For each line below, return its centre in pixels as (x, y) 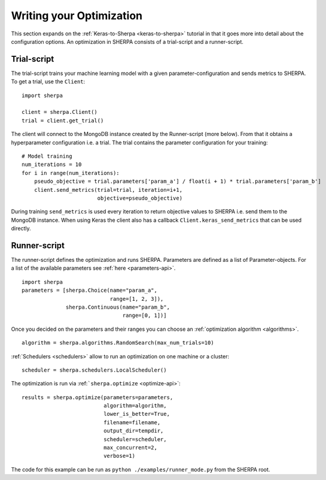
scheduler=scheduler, (135, 439)
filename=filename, (132, 422)
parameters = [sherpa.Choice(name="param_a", (90, 290)
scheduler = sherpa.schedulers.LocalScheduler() (94, 370)
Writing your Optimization (77, 16)
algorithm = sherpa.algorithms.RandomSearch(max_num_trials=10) (118, 343)
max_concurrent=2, (131, 448)
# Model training (47, 156)
